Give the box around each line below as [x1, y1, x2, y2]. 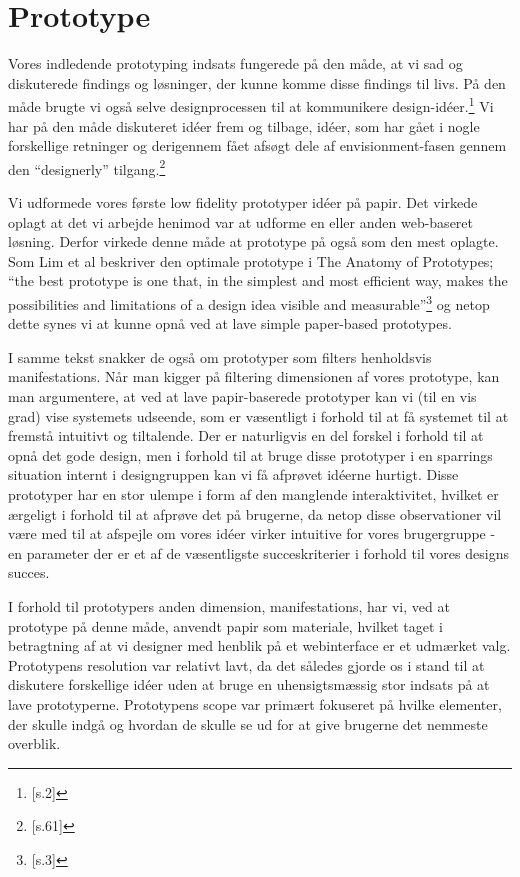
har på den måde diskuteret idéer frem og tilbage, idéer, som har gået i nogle [8, 115, 480, 136]
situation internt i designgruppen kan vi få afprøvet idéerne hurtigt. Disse [8, 464, 459, 485]
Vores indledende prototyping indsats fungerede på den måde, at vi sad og [8, 53, 463, 74]
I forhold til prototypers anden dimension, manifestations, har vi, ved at [8, 595, 450, 616]
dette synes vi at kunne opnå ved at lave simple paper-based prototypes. [8, 313, 452, 334]
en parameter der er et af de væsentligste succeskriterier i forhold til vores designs [8, 542, 509, 563]
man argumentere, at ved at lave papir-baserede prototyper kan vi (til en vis [8, 386, 477, 406]
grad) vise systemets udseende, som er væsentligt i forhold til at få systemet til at [8, 405, 509, 426]
